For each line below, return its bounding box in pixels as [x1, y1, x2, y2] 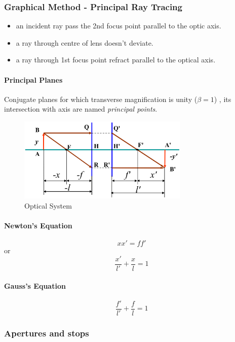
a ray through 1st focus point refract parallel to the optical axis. [16, 54, 216, 65]
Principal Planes [4, 74, 63, 85]
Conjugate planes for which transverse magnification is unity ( [4, 93, 198, 104]
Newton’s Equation [4, 220, 72, 231]
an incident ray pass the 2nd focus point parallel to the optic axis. [16, 20, 221, 31]
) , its [214, 93, 231, 104]
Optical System [24, 200, 72, 211]
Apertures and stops [4, 326, 89, 339]
